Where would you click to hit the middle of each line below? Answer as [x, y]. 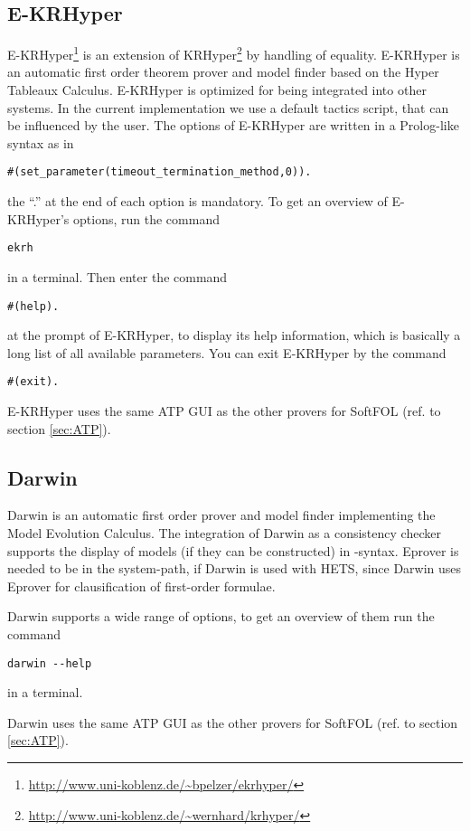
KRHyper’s [38, 218]
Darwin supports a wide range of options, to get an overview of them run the [221, 616]
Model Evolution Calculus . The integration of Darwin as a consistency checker [224, 533]
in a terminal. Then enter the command [117, 276]
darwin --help [50, 663]
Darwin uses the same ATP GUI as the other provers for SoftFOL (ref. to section [233, 722]
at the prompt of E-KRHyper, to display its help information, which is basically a [234, 335]
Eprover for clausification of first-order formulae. [141, 585]
